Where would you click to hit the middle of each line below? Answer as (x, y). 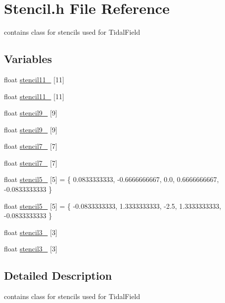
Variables (28, 59)
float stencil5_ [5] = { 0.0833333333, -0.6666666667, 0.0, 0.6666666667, (112, 179)
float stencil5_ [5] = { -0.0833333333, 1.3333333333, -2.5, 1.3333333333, (113, 206)
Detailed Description (58, 275)
